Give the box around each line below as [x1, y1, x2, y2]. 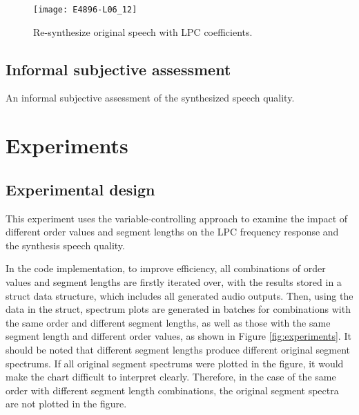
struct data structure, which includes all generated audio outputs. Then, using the [6, 288, 353, 302]
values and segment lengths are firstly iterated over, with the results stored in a [6, 275, 342, 289]
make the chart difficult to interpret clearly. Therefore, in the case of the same [6, 369, 336, 384]
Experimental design [6, 178, 155, 200]
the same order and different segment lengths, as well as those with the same [6, 315, 331, 329]
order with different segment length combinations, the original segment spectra [6, 383, 339, 397]
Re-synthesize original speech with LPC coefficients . [33, 24, 253, 39]
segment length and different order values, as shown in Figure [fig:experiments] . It [6, 329, 351, 343]
